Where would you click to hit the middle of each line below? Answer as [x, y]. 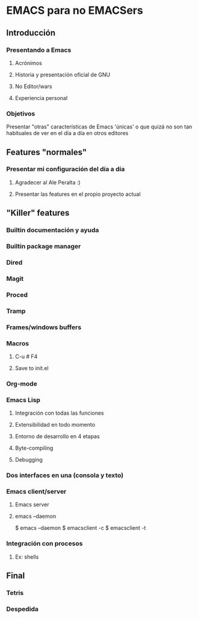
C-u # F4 [26, 357]
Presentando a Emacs [39, 50]
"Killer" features [38, 213]
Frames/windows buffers [44, 327]
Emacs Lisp [23, 400]
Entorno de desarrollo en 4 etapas [57, 436]
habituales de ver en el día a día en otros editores [67, 133]
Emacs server [32, 504]
